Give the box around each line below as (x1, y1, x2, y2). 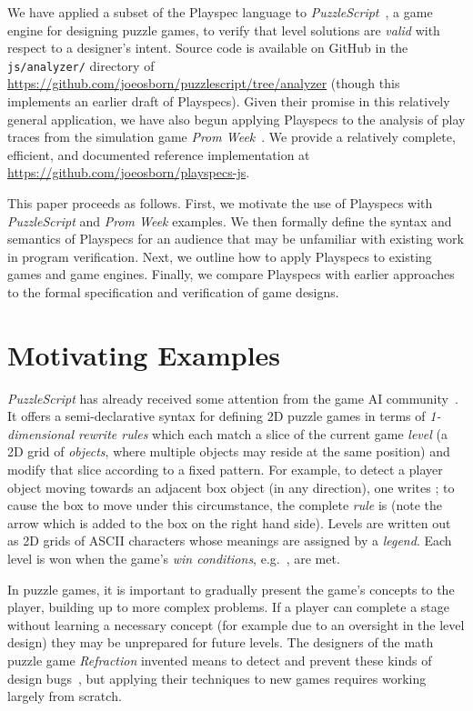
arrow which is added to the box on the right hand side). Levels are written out (7, 513, 451, 532)
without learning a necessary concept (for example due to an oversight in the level (7, 615, 465, 634)
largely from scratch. (7, 686, 122, 706)
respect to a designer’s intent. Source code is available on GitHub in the (7, 38, 408, 57)
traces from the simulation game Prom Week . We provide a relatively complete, (7, 127, 456, 146)
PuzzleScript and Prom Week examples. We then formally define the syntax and (7, 211, 452, 230)
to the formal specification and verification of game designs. (7, 282, 339, 301)
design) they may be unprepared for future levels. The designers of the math (7, 633, 434, 652)
